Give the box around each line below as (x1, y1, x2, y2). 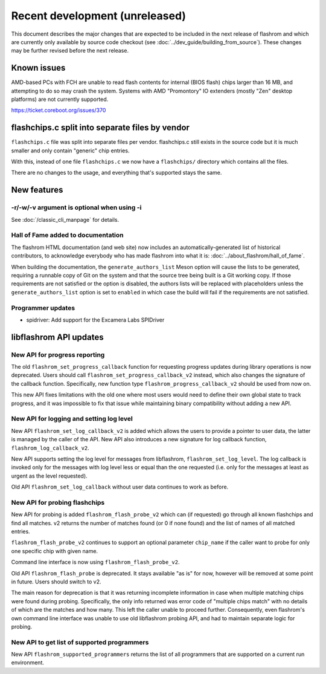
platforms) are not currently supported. (11, 96, 109, 103)
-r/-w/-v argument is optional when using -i (11, 203, 142, 212)
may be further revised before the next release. (11, 47, 129, 54)
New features (11, 185, 63, 195)
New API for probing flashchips (11, 498, 105, 507)
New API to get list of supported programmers (11, 638, 149, 646)
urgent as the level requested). (11, 472, 88, 479)
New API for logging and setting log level (11, 415, 133, 423)
